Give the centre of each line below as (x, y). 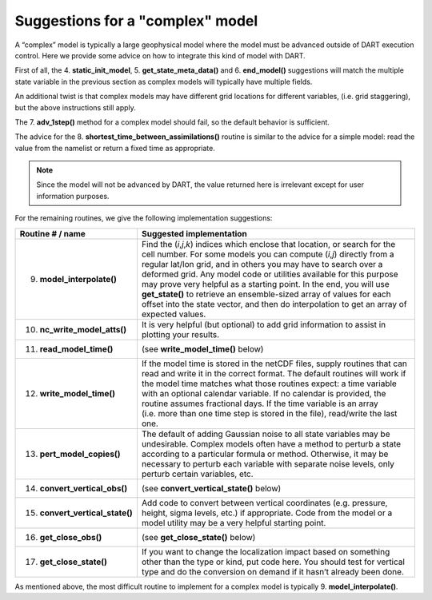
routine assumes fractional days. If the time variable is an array (260, 403)
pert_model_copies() (80, 454)
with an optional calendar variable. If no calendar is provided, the (264, 393)
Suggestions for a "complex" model (136, 21)
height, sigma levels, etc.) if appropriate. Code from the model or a (267, 513)
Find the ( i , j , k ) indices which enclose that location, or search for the (268, 244)
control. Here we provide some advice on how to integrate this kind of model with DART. (160, 55)
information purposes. (73, 196)
